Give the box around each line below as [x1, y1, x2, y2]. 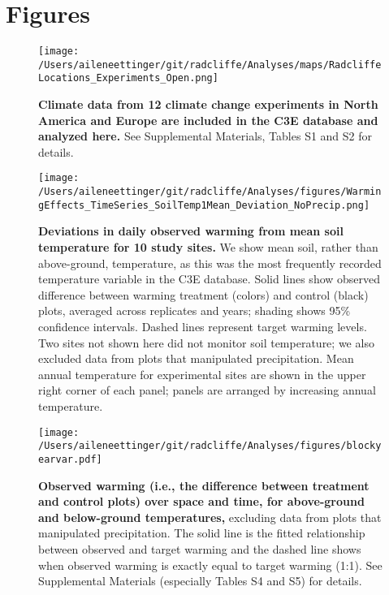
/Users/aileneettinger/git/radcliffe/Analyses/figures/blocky [38, 440, 382, 452]
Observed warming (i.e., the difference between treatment [38, 476, 370, 494]
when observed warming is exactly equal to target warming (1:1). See [38, 556, 383, 573]
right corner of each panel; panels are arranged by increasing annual [38, 382, 376, 399]
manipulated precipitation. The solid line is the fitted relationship [38, 524, 365, 541]
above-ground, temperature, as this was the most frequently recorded [38, 254, 382, 271]
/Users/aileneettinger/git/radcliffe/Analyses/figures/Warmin [38, 186, 382, 198]
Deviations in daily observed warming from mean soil [38, 222, 344, 239]
